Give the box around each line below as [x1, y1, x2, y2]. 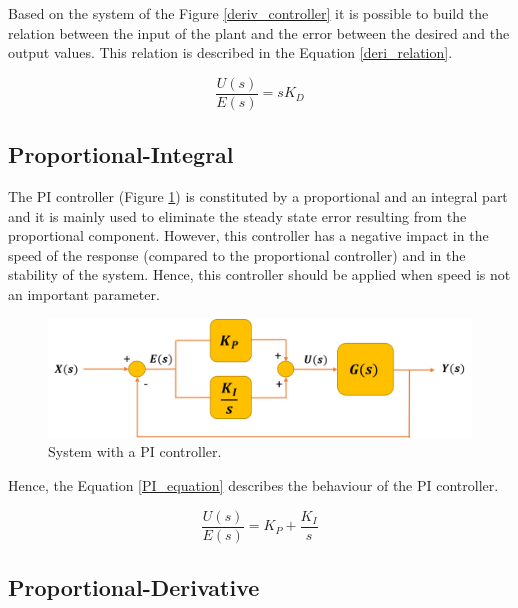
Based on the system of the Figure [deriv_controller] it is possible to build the [8, 3, 489, 23]
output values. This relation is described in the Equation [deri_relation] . [8, 42, 453, 63]
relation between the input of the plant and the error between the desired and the [8, 22, 510, 43]
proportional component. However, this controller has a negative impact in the [8, 225, 489, 246]
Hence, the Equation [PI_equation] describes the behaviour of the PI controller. [8, 475, 499, 496]
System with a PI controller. [48, 441, 222, 462]
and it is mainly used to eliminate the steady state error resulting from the [8, 205, 467, 226]
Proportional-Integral [8, 139, 234, 170]
